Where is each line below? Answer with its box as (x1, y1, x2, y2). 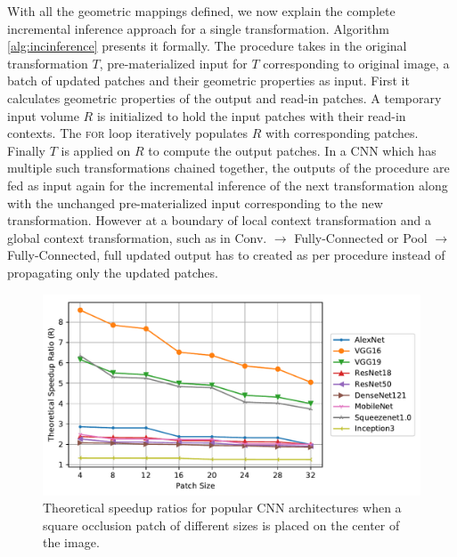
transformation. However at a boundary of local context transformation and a (7, 211, 432, 230)
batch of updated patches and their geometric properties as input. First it (7, 71, 410, 90)
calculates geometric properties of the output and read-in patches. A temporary (7, 88, 442, 107)
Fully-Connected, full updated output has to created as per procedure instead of (7, 246, 445, 264)
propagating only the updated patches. (7, 262, 218, 281)
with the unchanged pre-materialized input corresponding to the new (7, 193, 383, 212)
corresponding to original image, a (263, 53, 450, 72)
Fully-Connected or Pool (294, 228, 428, 246)
